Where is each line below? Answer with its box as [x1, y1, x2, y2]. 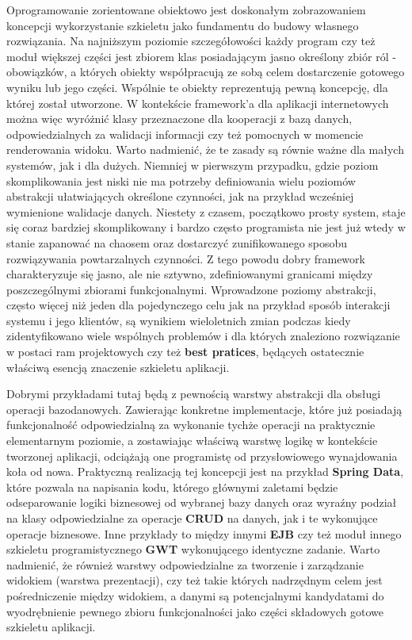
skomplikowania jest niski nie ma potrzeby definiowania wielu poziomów [6, 172, 356, 189]
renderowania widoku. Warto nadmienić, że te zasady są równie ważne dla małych [6, 141, 404, 158]
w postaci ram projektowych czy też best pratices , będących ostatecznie [6, 343, 364, 360]
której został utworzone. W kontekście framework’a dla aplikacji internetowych [6, 94, 389, 111]
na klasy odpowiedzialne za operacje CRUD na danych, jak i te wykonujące [6, 510, 378, 526]
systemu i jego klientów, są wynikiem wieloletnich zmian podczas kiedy [6, 312, 351, 328]
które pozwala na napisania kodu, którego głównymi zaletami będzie [6, 478, 338, 495]
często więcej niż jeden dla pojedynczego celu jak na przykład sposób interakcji [6, 297, 391, 313]
